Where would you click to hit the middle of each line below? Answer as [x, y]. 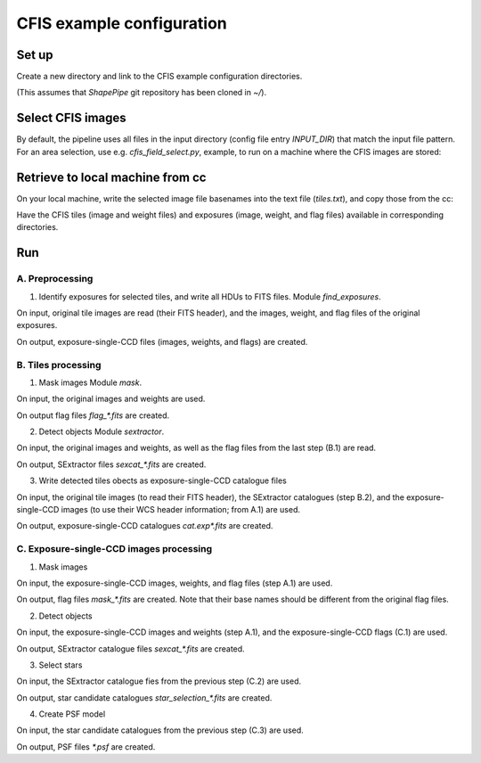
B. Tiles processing [59, 365]
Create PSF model [72, 714]
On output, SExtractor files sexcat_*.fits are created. [111, 464]
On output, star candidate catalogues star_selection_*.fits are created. [144, 697]
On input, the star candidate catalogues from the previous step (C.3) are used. [160, 730]
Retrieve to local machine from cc [111, 177]
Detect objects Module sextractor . [102, 431]
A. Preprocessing [55, 279]
